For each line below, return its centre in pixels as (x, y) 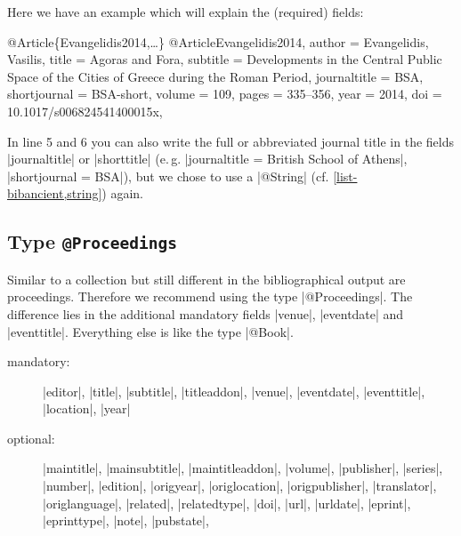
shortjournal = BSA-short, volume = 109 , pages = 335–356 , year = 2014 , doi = (225, 94)
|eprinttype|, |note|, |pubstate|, (126, 520)
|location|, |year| (87, 408)
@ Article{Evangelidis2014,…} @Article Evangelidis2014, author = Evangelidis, (218, 41)
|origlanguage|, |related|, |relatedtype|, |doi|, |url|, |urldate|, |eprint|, (227, 503)
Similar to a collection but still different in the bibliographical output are (206, 279)
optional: (31, 438)
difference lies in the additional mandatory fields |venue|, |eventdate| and (206, 313)
